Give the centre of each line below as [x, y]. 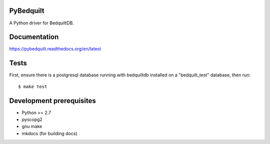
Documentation [34, 37]
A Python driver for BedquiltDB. [42, 23]
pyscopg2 [32, 120]
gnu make [32, 127]
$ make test [33, 86]
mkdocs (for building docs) [49, 133]
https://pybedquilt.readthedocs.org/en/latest [55, 49]
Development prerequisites [52, 100]
